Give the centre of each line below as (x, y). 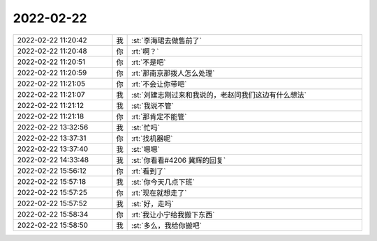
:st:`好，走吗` (153, 203)
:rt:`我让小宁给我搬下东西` (173, 215)
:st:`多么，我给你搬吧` (167, 225)
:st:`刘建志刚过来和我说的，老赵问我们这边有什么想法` (219, 95)
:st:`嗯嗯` (146, 149)
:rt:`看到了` (148, 171)
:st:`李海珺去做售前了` (167, 40)
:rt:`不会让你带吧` (159, 84)
